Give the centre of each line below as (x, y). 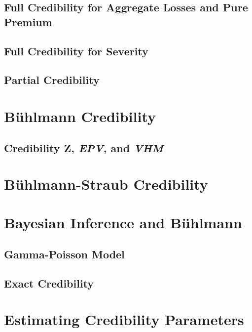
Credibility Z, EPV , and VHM (84, 147)
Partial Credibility (52, 80)
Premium (28, 21)
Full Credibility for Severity (76, 51)
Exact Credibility (49, 283)
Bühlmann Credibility (80, 116)
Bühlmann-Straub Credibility (106, 184)
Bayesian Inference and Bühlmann (123, 223)
